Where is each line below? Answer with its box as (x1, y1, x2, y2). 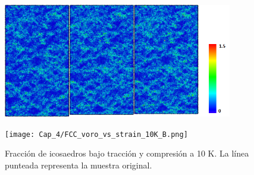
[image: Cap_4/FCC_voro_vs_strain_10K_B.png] (5, 130, 188, 139)
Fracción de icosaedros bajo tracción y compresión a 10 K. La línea (5, 147, 249, 160)
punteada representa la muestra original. (5, 158, 152, 171)
